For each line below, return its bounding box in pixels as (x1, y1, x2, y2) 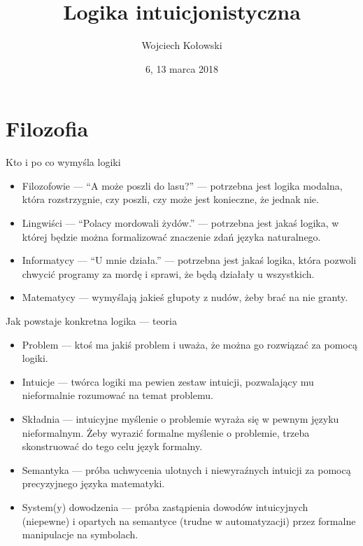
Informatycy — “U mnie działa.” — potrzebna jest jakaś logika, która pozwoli (22, 253, 357, 267)
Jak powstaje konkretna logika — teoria (6, 314, 177, 328)
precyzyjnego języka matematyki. (22, 476, 165, 491)
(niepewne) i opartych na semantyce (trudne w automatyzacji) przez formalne (22, 513, 356, 528)
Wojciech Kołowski (141, 38, 222, 52)
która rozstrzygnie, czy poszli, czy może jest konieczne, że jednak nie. (22, 192, 319, 206)
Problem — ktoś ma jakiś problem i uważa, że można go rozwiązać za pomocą (22, 337, 357, 351)
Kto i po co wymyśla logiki (6, 155, 121, 169)
